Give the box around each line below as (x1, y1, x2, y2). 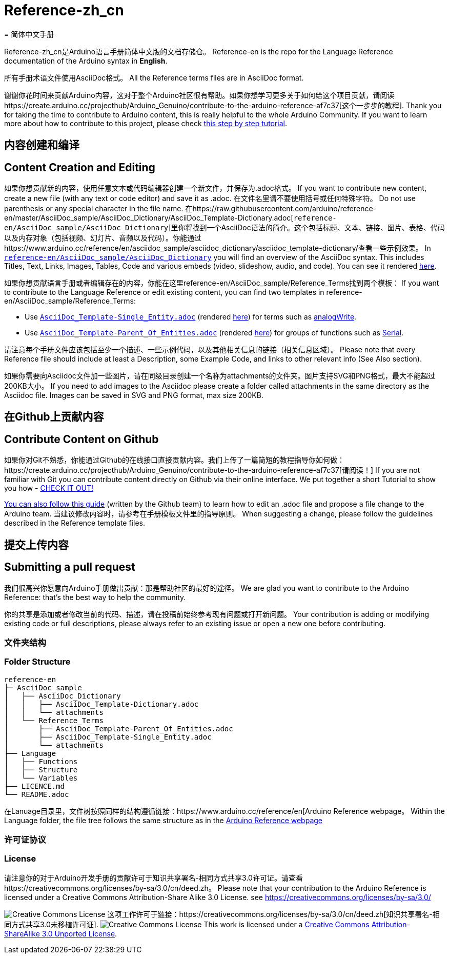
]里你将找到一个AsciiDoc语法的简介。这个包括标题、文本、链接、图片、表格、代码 (168, 223, 445, 232)
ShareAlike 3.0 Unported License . (4, 929, 117, 938)
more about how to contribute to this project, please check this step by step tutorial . (4, 118, 288, 128)
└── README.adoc (4, 790, 69, 799)
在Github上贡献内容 (4, 410, 104, 424)
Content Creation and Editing (4, 161, 155, 174)
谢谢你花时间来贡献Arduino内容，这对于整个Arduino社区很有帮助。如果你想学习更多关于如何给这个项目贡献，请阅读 (4, 90, 395, 99)
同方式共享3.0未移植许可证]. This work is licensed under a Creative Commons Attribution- (4, 920, 410, 929)
